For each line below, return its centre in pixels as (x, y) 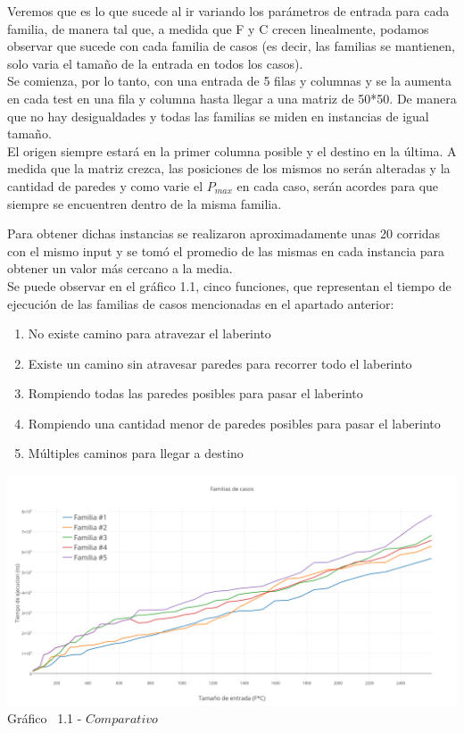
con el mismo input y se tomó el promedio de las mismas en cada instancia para (226, 250)
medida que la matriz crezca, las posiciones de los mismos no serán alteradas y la (229, 168)
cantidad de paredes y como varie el (105, 185)
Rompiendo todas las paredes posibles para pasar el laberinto (195, 393)
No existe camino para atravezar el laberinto (149, 333)
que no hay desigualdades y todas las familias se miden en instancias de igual (218, 116)
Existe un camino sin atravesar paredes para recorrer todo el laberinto (220, 363)
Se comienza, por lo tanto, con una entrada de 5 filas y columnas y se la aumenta (230, 81)
